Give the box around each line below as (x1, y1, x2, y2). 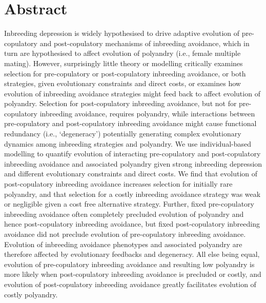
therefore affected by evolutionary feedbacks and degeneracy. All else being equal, (4, 249, 260, 259)
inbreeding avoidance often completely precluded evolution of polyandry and (4, 208, 244, 219)
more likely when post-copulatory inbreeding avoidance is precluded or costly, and (4, 269, 261, 279)
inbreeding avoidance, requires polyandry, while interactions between (39, 108, 255, 118)
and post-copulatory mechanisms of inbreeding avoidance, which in (39, 37, 250, 48)
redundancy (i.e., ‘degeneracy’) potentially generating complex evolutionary (4, 128, 241, 139)
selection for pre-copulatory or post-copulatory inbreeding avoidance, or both (4, 68, 246, 78)
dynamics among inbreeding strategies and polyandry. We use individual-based (4, 138, 252, 149)
